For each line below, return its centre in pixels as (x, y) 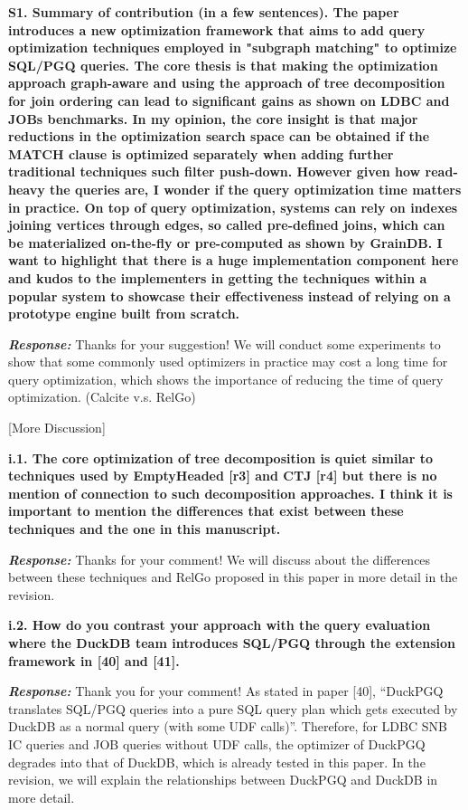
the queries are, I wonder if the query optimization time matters (256, 189)
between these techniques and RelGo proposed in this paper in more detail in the (233, 577)
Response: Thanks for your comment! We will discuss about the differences (220, 559)
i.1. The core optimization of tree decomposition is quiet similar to (220, 457)
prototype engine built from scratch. (124, 314)
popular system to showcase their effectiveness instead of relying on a (229, 295)
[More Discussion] (57, 428)
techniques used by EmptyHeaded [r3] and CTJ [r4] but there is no (223, 476)
